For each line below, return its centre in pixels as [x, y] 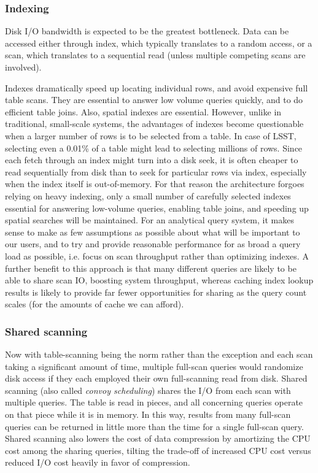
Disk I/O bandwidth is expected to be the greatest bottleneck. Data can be [147, 31]
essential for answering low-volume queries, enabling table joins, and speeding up [157, 208]
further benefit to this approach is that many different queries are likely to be [151, 268]
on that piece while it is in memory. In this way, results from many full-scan [148, 414]
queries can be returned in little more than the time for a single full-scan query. [154, 426]
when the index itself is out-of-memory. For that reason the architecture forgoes [155, 184]
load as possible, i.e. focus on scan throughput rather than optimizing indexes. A [157, 256]
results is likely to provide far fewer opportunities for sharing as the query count [156, 292]
